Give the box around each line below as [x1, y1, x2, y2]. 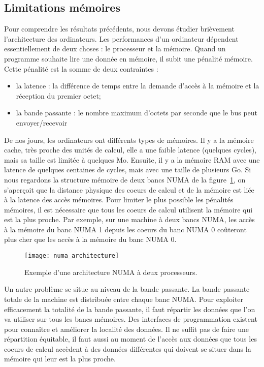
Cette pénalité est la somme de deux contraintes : [4, 63, 158, 74]
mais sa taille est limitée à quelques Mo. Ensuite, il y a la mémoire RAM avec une [4, 154, 260, 165]
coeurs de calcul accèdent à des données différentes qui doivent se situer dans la [4, 343, 251, 354]
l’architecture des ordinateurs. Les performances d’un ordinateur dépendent [4, 33, 239, 44]
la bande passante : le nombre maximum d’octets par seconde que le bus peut [16, 107, 258, 118]
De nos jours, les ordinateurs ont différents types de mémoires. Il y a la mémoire [4, 134, 254, 145]
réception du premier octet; [16, 90, 101, 101]
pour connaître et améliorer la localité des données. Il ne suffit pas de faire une [4, 323, 249, 334]
